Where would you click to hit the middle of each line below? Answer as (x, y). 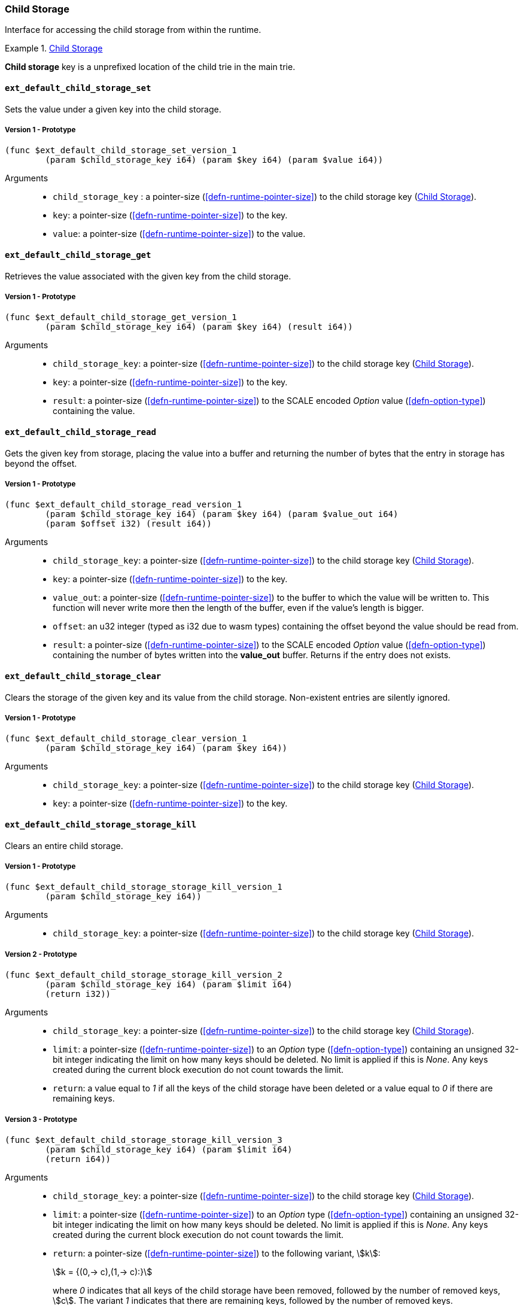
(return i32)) (78, 994)
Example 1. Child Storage (54, 48)
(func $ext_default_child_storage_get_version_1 (121, 317)
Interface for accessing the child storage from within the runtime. (133, 30)
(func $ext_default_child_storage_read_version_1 (124, 505)
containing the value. (94, 411)
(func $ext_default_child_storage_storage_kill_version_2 (144, 975)
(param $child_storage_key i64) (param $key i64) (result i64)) (199, 327)
